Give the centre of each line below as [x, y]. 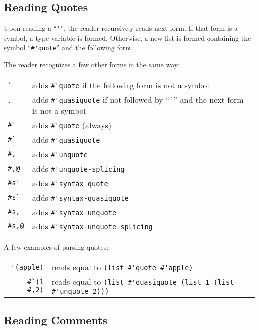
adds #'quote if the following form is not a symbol [121, 85]
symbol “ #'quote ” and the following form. [68, 48]
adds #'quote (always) [72, 125]
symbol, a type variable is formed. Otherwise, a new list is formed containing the [128, 38]
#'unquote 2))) [80, 291]
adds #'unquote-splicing [78, 168]
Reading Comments [56, 319]
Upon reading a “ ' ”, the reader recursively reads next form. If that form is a [121, 28]
